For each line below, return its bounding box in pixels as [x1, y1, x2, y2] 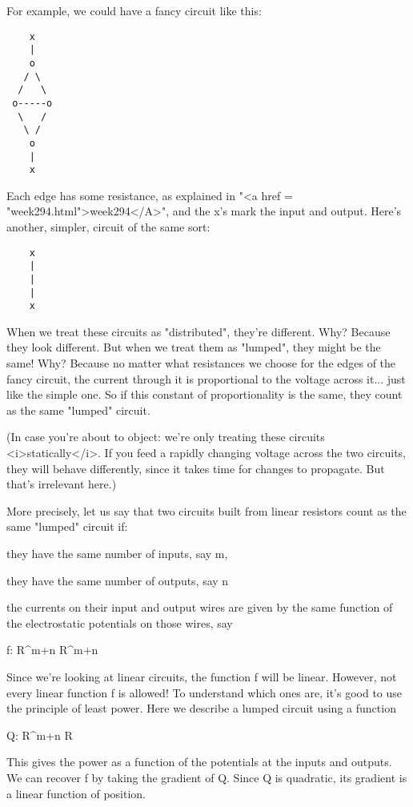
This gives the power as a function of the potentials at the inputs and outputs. [6, 753, 392, 770]
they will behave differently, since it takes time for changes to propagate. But [6, 460, 385, 476]
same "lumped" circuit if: [6, 518, 128, 535]
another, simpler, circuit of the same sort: [6, 219, 211, 235]
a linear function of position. [6, 785, 146, 801]
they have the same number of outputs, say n [6, 572, 229, 588]
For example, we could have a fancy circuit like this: [6, 2, 262, 18]
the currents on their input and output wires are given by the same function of [6, 599, 393, 616]
